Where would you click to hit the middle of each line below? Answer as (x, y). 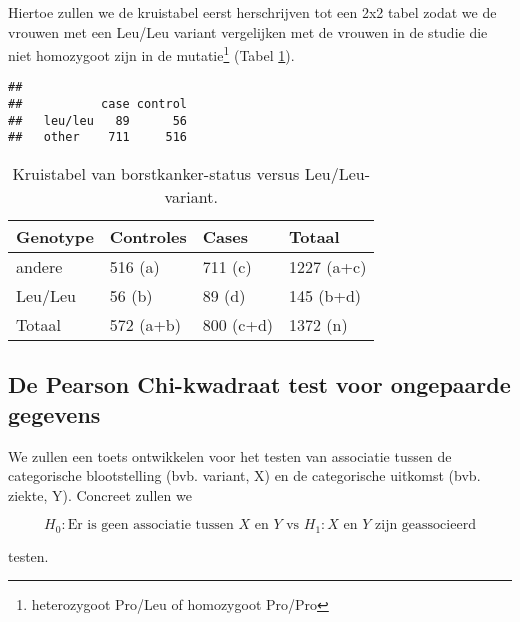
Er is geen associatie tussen (150, 525)
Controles (148, 237)
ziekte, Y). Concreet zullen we (100, 494)
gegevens (54, 413)
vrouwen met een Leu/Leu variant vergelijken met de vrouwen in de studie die (248, 31)
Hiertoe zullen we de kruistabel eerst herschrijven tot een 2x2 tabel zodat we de (252, 12)
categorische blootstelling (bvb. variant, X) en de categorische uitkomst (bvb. (244, 475)
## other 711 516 (97, 137)
